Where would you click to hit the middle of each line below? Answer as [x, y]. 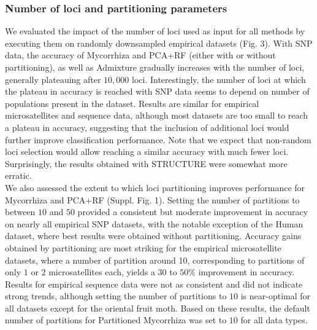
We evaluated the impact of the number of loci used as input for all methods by [155, 31]
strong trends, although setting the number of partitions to [116, 296]
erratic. [18, 175]
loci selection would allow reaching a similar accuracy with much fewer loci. [147, 151]
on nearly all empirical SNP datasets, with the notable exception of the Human [154, 223]
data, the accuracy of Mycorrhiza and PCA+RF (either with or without [140, 55]
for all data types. [274, 320]
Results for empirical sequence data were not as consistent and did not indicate [154, 284]
